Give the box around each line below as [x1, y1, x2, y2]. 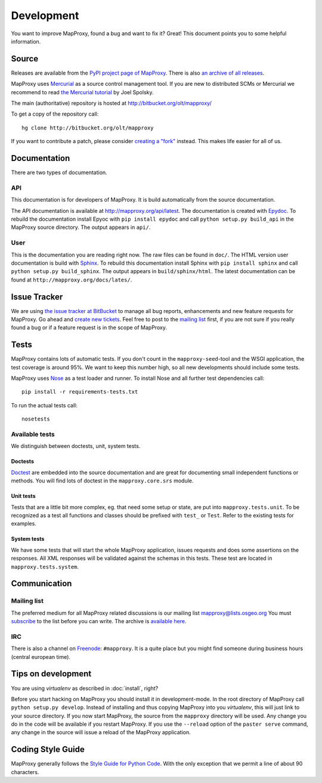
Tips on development [11, 669, 92, 679]
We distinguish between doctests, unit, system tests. [11, 442, 141, 450]
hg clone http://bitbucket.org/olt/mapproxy [21, 124, 154, 131]
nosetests [21, 416, 50, 423]
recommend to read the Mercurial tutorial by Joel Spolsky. [11, 88, 154, 95]
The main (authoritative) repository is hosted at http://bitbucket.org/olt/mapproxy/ [11, 100, 212, 107]
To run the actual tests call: [11, 401, 78, 408]
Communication [11, 578, 72, 589]
